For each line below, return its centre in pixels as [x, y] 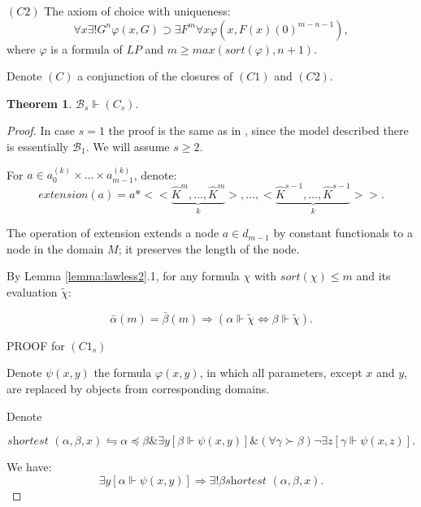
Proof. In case [41, 130]
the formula [123, 373]
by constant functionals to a [343, 233]
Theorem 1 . [39, 103]
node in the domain [55, 248]
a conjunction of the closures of [155, 76]
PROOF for [36, 345]
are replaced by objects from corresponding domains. [138, 388]
